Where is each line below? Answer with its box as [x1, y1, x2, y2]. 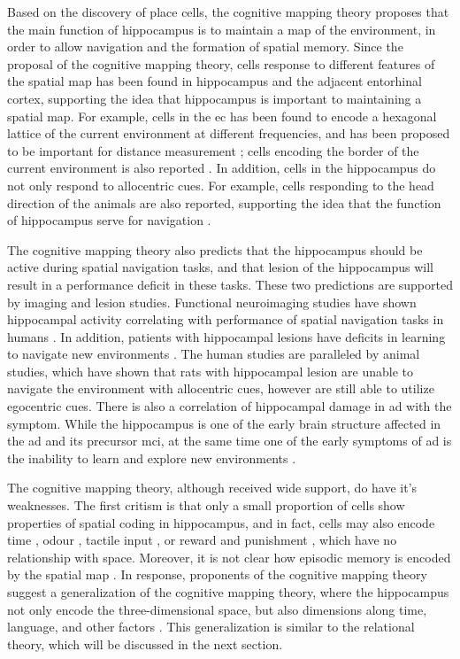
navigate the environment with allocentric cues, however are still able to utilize [7, 379, 434, 398]
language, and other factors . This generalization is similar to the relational [7, 617, 415, 636]
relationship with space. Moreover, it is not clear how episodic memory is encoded [7, 547, 451, 566]
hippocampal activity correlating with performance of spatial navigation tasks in [7, 310, 444, 329]
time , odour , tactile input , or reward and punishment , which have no [7, 531, 397, 549]
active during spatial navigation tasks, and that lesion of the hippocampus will [7, 258, 433, 276]
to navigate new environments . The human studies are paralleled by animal [7, 345, 420, 363]
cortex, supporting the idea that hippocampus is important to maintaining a [7, 89, 422, 107]
